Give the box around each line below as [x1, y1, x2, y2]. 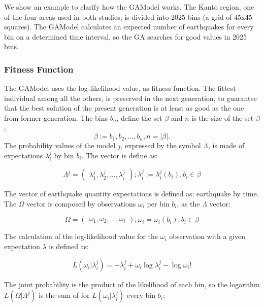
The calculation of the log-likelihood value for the [4, 231, 158, 242]
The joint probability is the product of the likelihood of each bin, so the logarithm [4, 279, 260, 289]
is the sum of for [38, 290, 90, 300]
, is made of [208, 140, 245, 151]
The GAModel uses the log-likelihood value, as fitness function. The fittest [4, 83, 236, 93]
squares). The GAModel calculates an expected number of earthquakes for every [4, 21, 254, 32]
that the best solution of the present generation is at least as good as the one [4, 103, 244, 113]
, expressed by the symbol [120, 140, 201, 151]
